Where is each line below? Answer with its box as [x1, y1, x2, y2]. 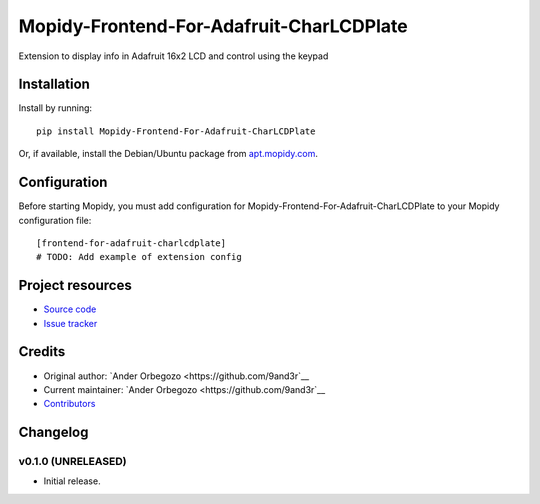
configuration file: [18, 214, 92, 226]
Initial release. [43, 475, 101, 487]
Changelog [18, 424, 89, 441]
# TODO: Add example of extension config [36, 251, 242, 263]
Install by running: [18, 102, 93, 114]
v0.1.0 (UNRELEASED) [18, 455, 127, 469]
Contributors [43, 398, 96, 410]
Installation [18, 76, 90, 93]
